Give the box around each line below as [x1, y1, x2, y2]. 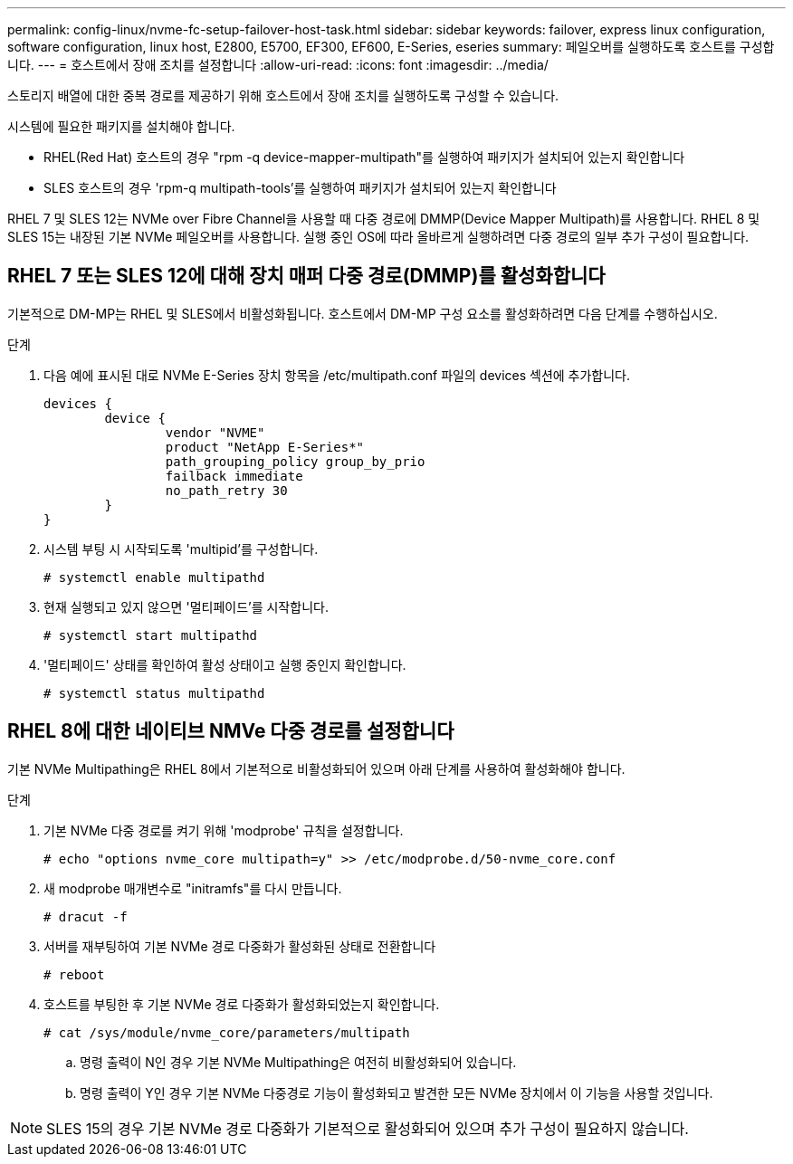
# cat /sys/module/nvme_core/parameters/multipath [43, 1025, 410, 1040]
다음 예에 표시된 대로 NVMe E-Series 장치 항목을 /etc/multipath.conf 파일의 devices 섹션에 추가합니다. [43, 367, 631, 383]
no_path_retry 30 [165, 482, 288, 498]
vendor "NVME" [165, 425, 265, 440]
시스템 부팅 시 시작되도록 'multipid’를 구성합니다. [43, 540, 319, 557]
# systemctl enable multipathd [43, 569, 265, 585]
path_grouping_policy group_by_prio [165, 453, 425, 469]
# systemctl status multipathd [43, 685, 265, 701]
